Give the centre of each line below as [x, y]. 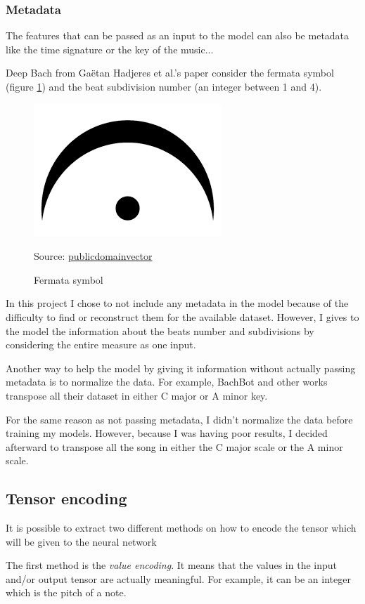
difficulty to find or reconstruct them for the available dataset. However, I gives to [182, 316]
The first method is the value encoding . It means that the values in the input [172, 565]
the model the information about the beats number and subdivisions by [160, 330]
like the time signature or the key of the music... [110, 49]
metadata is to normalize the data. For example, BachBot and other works [167, 382]
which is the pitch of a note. [66, 592]
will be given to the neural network [81, 541]
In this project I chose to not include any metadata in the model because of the [177, 303]
